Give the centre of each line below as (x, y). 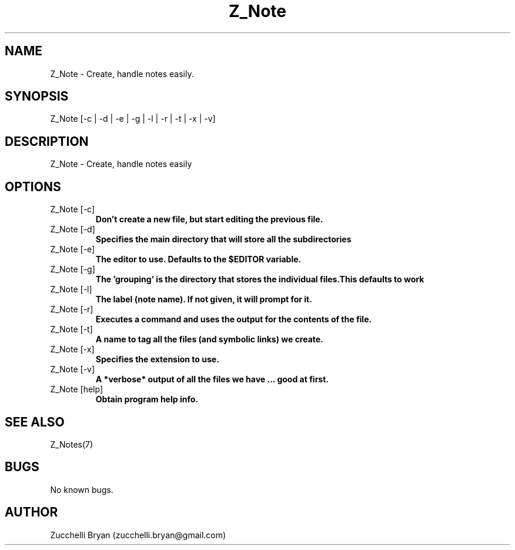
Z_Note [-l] (71, 289)
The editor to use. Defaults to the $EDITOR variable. (198, 259)
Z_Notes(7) (72, 444)
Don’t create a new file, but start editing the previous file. (209, 219)
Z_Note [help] (76, 389)
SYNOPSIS (37, 96)
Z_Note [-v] (73, 369)
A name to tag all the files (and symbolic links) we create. (209, 339)
